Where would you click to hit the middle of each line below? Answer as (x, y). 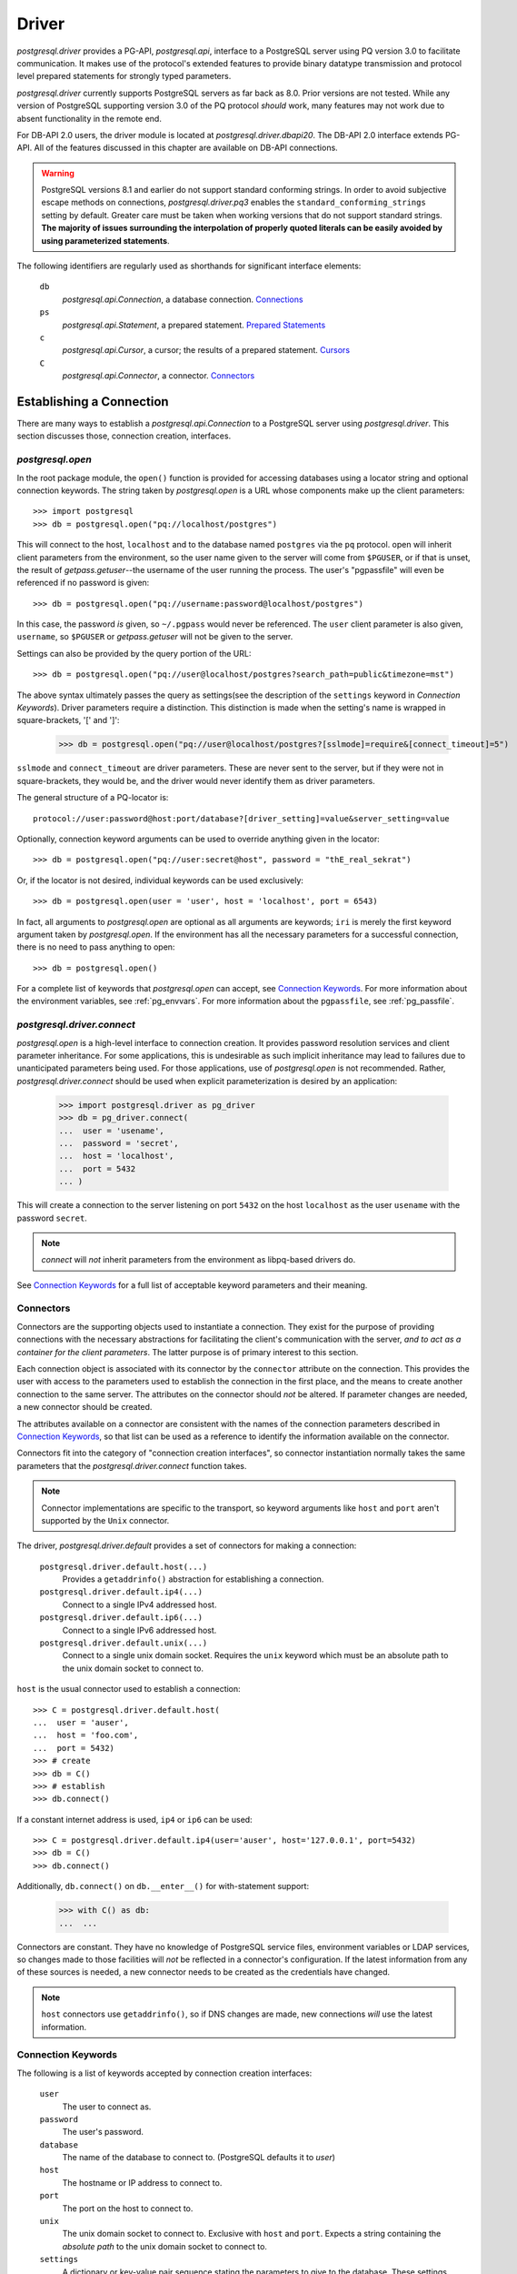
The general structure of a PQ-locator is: (93, 798)
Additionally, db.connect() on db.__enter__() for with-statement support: (163, 1887)
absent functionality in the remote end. (89, 118)
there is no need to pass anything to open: (96, 947)
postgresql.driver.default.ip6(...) (121, 1618)
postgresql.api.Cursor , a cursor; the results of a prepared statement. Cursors (206, 350)
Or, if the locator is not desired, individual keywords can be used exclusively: (160, 880)
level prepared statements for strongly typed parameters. (124, 76)
